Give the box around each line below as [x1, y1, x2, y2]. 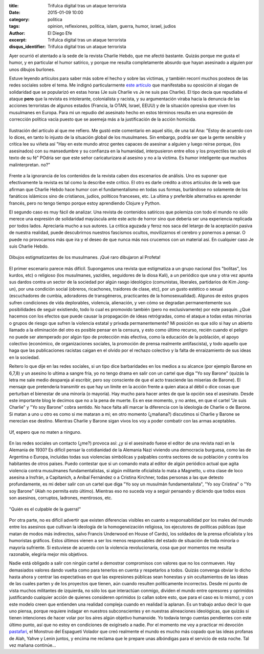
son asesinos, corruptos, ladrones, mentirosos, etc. [9, 495, 112, 501]
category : [9, 16, 30, 22]
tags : [9, 23, 20, 29]
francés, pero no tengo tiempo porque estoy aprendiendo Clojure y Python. [9, 200, 161, 206]
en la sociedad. [9, 354, 40, 360]
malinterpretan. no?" [9, 162, 51, 168]
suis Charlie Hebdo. [9, 243, 49, 249]
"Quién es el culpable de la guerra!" [9, 506, 81, 512]
